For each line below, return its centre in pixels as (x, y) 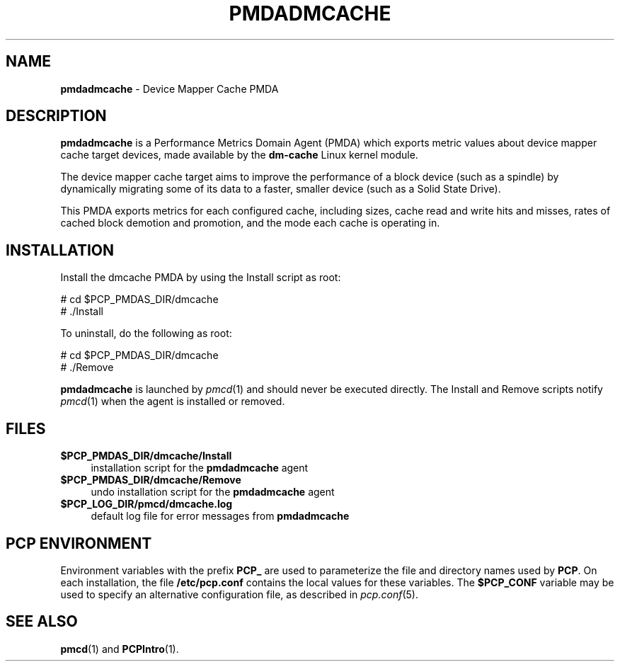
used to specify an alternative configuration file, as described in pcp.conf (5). (239, 594)
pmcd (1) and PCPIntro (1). (120, 649)
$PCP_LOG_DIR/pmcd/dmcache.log (147, 504)
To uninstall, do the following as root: (146, 333)
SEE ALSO (42, 622)
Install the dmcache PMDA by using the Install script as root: (201, 278)
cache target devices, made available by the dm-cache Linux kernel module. (239, 155)
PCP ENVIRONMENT (79, 543)
